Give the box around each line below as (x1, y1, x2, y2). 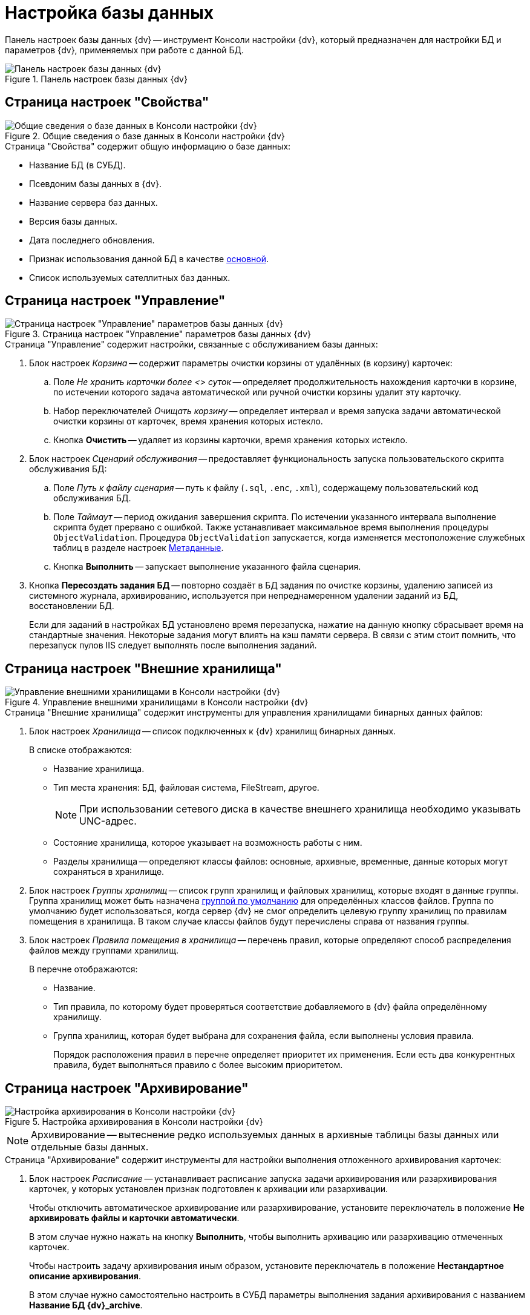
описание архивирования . (29, 1271, 141, 1282)
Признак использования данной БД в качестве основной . (29, 253, 269, 264)
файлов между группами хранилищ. (29, 945, 179, 956)
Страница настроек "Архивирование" (5, 1080, 249, 1096)
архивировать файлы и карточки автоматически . (29, 1213, 240, 1224)
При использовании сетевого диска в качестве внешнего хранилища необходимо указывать (79, 803, 521, 816)
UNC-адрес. (79, 815, 137, 828)
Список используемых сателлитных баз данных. (29, 272, 231, 283)
